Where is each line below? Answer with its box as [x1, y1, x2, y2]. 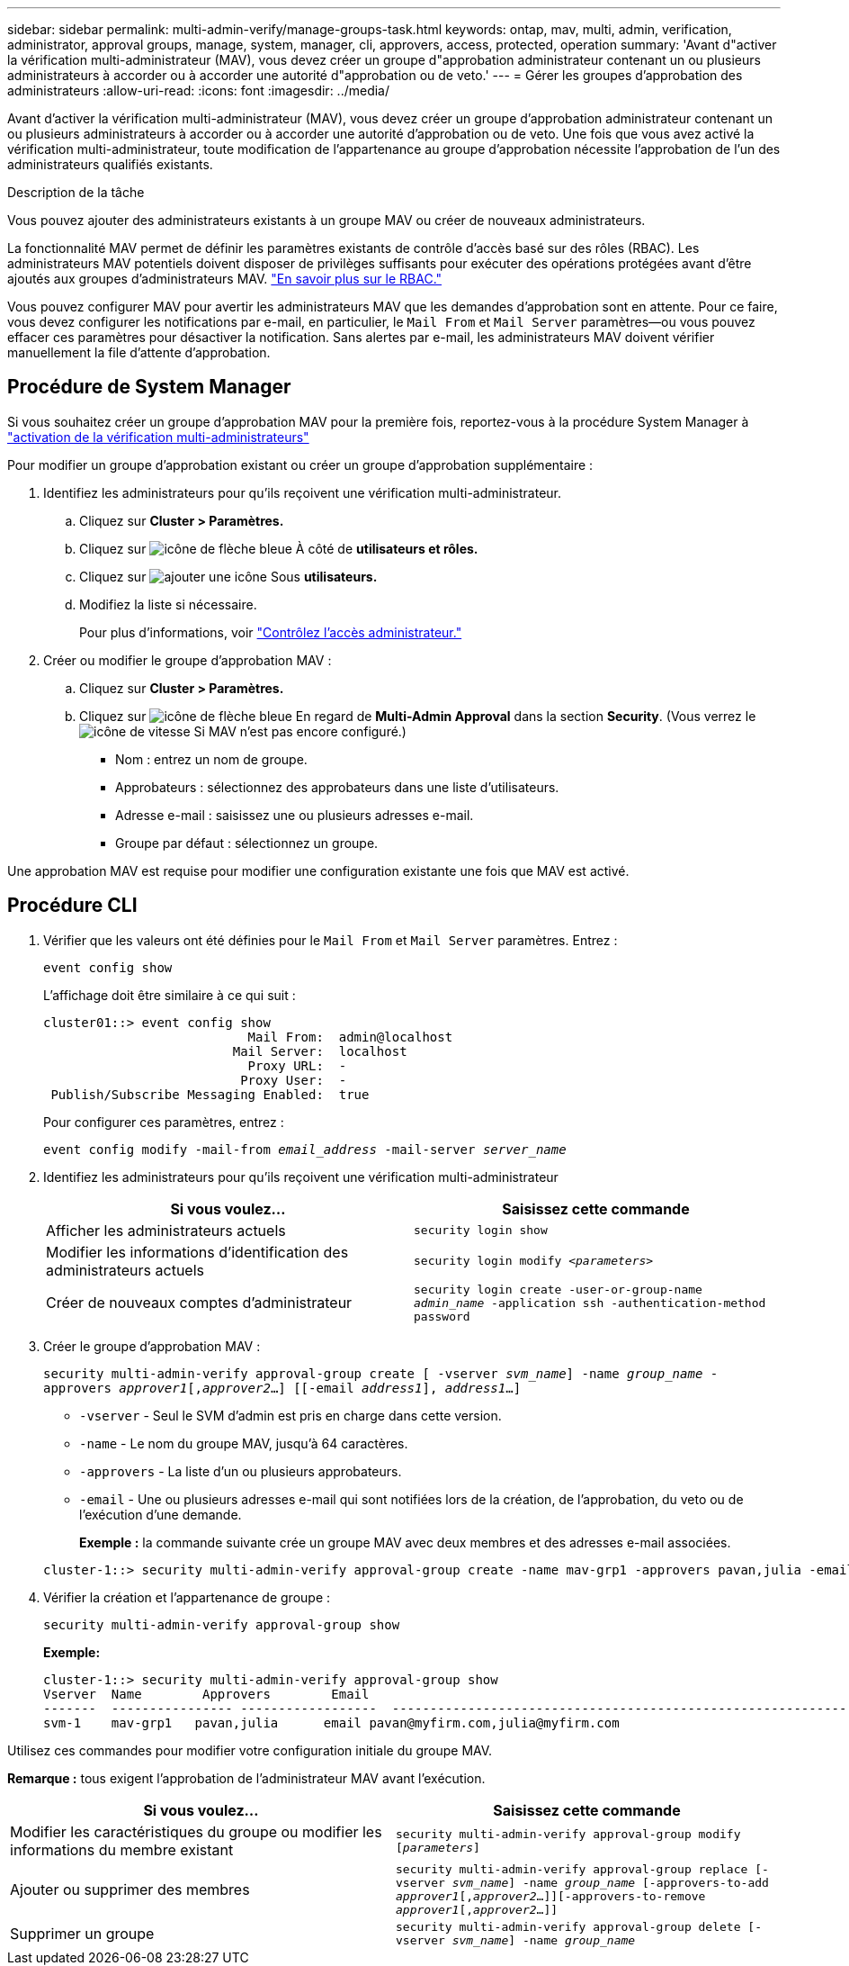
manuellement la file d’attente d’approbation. [7, 345, 271, 360]
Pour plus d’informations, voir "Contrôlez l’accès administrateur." [79, 624, 462, 640]
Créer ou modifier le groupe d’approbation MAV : [43, 652, 332, 668]
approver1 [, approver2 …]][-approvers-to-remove [396, 1889, 706, 1903]
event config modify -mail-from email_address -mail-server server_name [43, 1141, 567, 1157]
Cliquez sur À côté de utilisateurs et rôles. [79, 540, 478, 556]
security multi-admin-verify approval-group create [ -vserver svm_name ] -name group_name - [43, 1366, 719, 1381]
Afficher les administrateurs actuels [46, 1221, 286, 1240]
